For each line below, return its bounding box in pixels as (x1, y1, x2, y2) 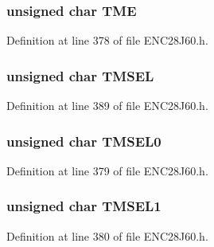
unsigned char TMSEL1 (6, 196, 161, 216)
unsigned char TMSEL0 (6, 131, 161, 151)
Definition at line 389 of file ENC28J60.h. (6, 97, 208, 114)
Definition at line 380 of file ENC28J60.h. (6, 227, 208, 244)
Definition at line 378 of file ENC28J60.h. (6, 32, 208, 49)
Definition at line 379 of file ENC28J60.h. (6, 162, 208, 178)
